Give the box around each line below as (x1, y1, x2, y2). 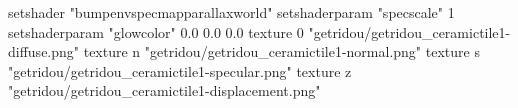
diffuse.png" (8, 41, 80, 62)
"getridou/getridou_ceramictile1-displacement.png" (8, 80, 321, 101)
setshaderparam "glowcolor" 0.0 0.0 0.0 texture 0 (8, 21, 304, 42)
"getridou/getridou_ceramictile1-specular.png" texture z (8, 60, 352, 81)
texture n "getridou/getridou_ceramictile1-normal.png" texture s (83, 41, 480, 62)
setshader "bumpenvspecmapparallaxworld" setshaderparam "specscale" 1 (8, 2, 455, 22)
